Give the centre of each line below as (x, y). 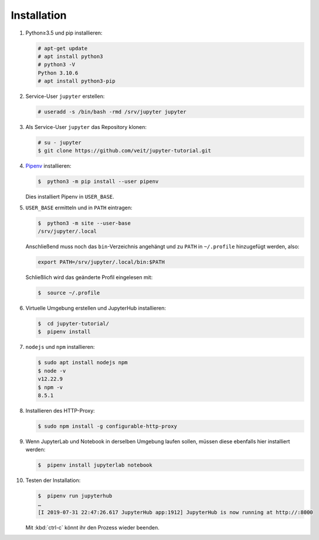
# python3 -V (57, 65)
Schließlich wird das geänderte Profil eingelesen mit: (89, 277)
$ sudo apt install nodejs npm (83, 363)
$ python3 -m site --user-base (84, 223)
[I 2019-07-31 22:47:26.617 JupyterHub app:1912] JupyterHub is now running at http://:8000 (175, 512)
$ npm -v (50, 387)
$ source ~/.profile (69, 293)
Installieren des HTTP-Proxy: (60, 410)
